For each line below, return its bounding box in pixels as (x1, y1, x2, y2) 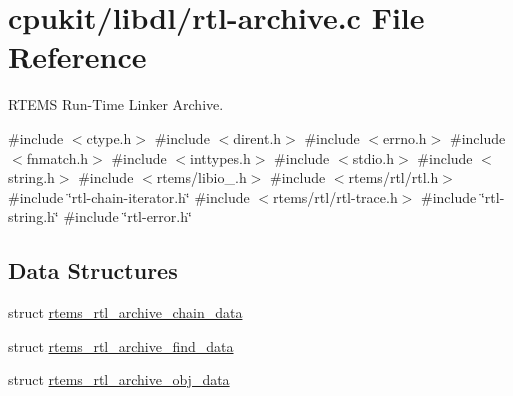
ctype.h (86, 127, 132, 148)
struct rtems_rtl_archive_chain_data (8, 302, 243, 323)
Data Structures (8, 255, 178, 286)
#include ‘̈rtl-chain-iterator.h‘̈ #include (8, 186, 250, 207)
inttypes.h (190, 147, 251, 168)
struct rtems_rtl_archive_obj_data (8, 369, 230, 390)
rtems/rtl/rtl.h (348, 167, 439, 188)
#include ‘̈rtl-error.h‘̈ (63, 206, 192, 227)
